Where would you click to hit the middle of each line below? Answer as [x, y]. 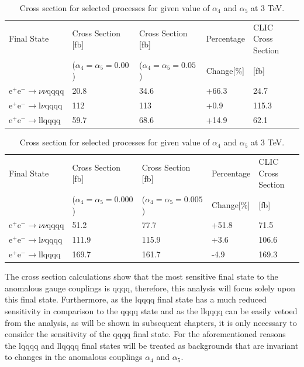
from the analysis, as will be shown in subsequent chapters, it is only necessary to [151, 322]
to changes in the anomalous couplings [74, 357]
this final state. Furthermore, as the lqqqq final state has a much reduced [136, 299]
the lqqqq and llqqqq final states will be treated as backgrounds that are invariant [152, 345]
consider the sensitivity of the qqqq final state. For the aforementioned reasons [145, 334]
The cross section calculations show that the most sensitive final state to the [141, 276]
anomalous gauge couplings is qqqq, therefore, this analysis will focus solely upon [150, 288]
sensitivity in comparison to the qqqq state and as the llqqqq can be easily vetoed [151, 310]
